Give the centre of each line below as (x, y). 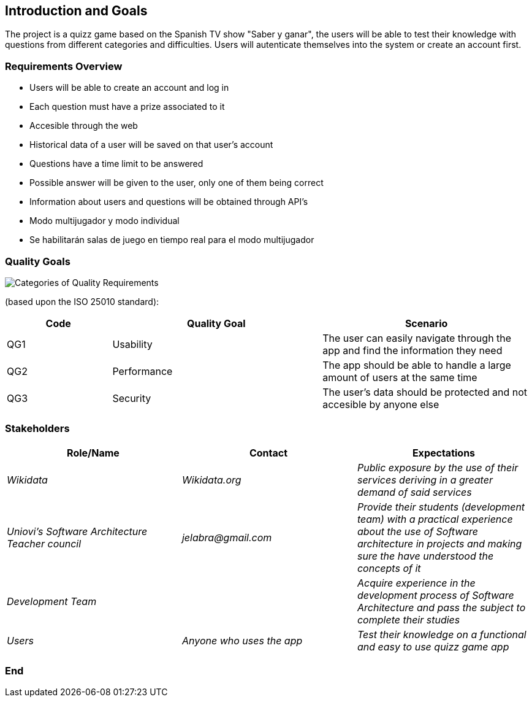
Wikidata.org (211, 480)
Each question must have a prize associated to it (127, 107)
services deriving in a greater (425, 480)
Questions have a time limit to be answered (116, 164)
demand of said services (414, 492)
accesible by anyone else (381, 404)
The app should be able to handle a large (417, 365)
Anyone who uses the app (242, 640)
